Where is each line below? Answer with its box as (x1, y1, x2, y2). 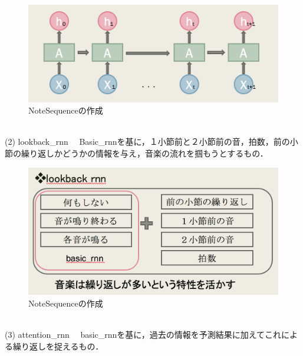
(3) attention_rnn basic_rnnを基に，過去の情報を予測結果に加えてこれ (5, 328, 281, 340)
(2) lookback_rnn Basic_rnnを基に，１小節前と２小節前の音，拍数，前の (5, 135, 290, 148)
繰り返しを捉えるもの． (12, 340, 104, 352)
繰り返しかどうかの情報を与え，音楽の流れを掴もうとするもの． (21, 147, 268, 159)
